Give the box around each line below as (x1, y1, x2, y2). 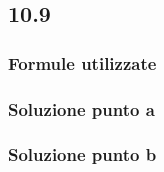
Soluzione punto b (8, 142, 157, 167)
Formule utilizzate (8, 50, 157, 75)
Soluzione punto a (8, 96, 155, 121)
